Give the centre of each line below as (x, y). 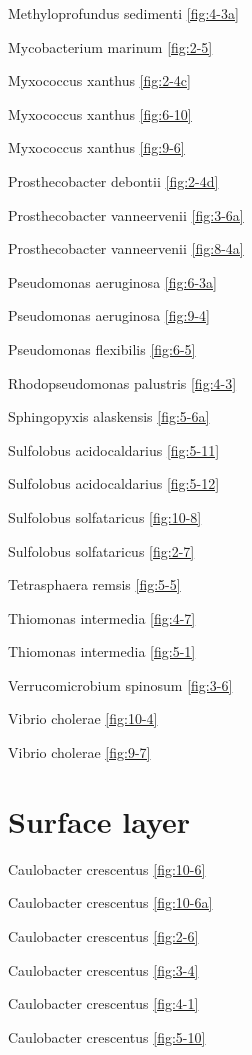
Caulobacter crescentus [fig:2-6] (103, 935)
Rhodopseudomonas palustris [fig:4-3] (122, 382)
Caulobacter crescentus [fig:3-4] (103, 969)
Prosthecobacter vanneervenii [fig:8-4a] (126, 248)
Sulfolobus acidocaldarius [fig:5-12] (114, 483)
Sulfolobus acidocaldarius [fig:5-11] (114, 449)
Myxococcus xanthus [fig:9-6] (96, 147)
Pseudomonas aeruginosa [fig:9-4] (109, 315)
